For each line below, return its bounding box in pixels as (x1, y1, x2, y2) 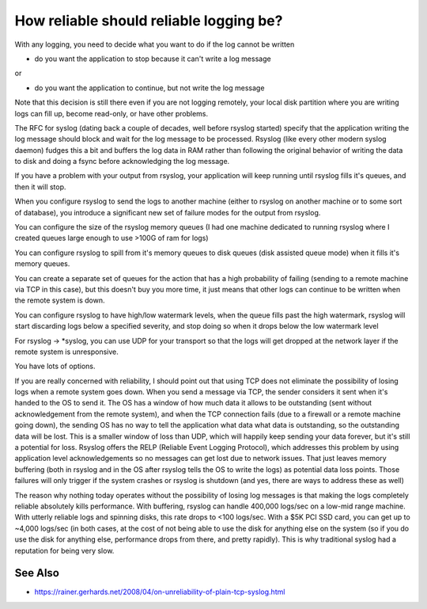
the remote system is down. (14, 295, 106, 305)
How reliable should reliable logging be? (14, 12, 283, 29)
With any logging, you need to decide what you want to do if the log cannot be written (14, 40, 295, 49)
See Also (14, 566, 59, 580)
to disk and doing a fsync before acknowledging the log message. (14, 157, 230, 166)
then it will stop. (14, 182, 66, 192)
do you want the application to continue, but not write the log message (34, 83, 265, 93)
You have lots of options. (14, 361, 96, 371)
